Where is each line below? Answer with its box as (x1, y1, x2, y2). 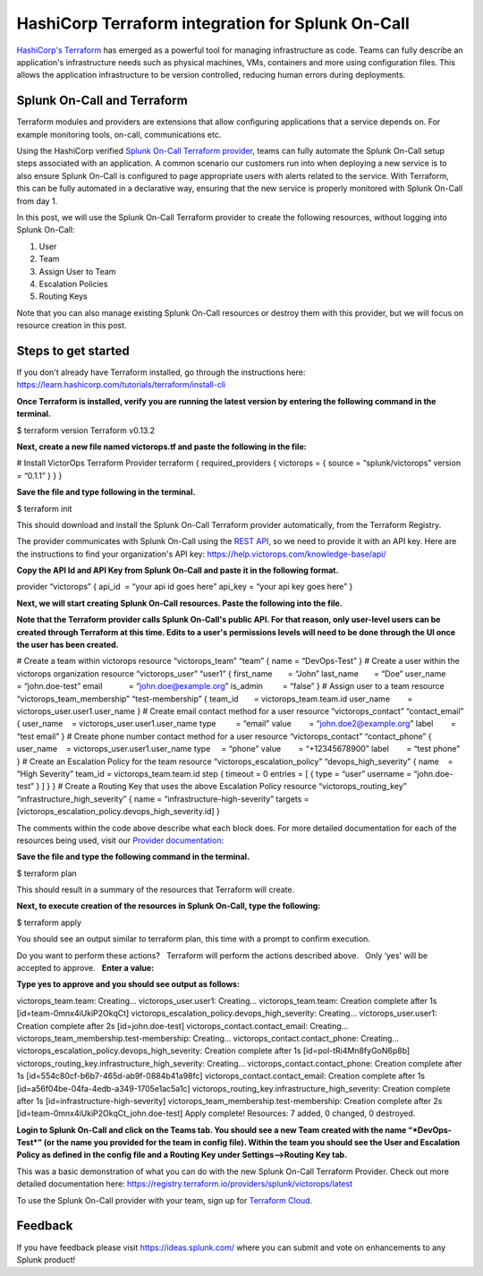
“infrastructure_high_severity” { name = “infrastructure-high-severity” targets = (16, 793, 309, 804)
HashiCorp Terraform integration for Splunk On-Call (16, 13, 411, 33)
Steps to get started (16, 343, 130, 358)
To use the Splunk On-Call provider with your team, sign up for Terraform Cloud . (16, 1195, 313, 1205)
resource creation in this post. (16, 320, 127, 331)
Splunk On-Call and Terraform (16, 93, 188, 108)
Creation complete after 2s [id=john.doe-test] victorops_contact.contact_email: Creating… (16, 1020, 349, 1031)
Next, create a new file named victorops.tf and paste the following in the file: (16, 441, 308, 452)
